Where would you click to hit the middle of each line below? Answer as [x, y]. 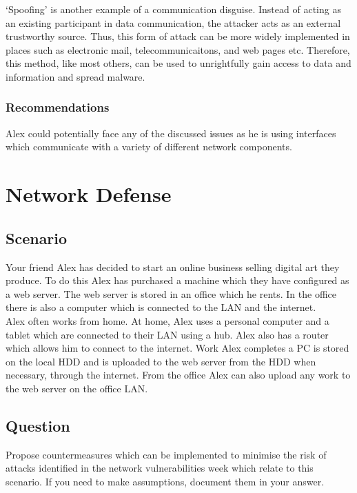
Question [38, 425]
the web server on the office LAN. [77, 388]
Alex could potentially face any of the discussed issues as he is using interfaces [171, 133]
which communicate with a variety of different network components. [149, 147]
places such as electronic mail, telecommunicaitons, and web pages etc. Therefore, [178, 49]
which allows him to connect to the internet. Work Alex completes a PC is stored [177, 348]
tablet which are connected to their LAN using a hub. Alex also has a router [167, 334]
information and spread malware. [75, 76]
